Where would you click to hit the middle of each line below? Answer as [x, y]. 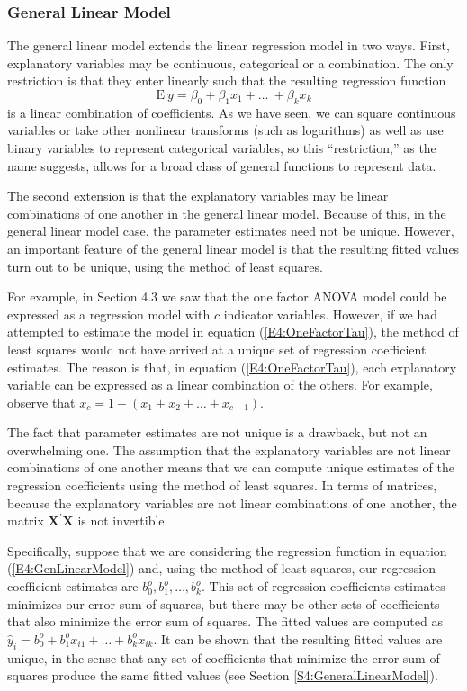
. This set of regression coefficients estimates [323, 586]
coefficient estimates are [73, 586]
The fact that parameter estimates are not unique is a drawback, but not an [217, 432]
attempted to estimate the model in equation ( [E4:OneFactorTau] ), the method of [233, 332]
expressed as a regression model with [109, 314]
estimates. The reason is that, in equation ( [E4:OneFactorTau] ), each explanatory [232, 367]
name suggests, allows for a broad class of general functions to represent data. [222, 165]
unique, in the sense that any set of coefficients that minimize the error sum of [224, 657]
